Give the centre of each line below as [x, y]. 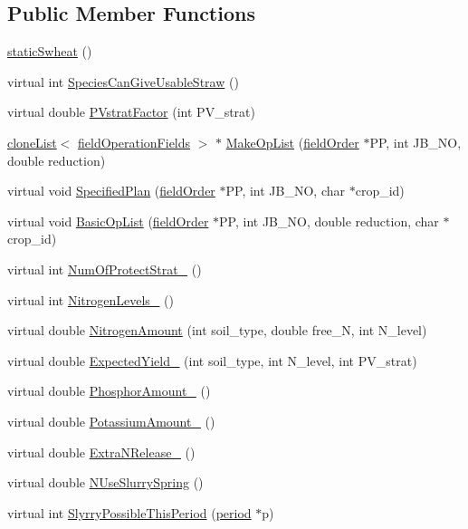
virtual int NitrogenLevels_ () [91, 299]
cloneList [32, 142]
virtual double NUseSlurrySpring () [105, 482]
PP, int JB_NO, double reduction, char [329, 221]
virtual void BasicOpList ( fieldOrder [108, 221]
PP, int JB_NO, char [286, 191]
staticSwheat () [50, 51]
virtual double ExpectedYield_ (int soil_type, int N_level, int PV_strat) [212, 360]
